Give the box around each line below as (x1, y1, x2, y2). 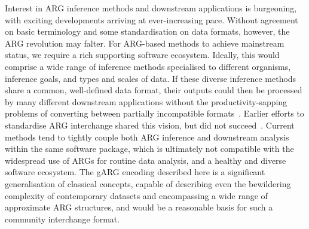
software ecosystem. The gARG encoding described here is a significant (5, 166, 265, 178)
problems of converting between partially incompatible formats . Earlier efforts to (5, 107, 304, 120)
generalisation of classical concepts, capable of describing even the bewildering (5, 177, 291, 190)
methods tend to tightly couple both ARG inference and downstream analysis (5, 130, 289, 143)
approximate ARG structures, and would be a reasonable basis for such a (5, 201, 273, 213)
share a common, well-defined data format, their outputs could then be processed (5, 84, 302, 96)
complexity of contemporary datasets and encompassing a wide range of (5, 189, 268, 201)
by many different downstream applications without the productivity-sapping (5, 95, 287, 108)
